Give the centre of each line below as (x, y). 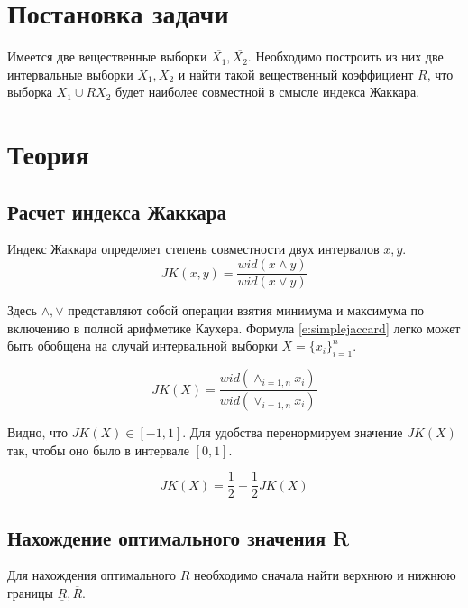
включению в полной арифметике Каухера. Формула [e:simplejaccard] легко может (234, 327)
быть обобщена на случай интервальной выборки (142, 346)
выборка (30, 92)
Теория (48, 154)
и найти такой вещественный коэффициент (296, 74)
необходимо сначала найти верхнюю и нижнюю (325, 575)
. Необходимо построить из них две (345, 56)
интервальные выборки (70, 74)
